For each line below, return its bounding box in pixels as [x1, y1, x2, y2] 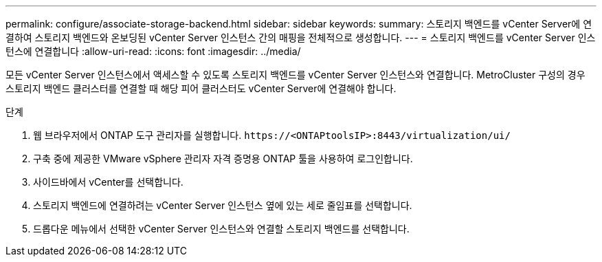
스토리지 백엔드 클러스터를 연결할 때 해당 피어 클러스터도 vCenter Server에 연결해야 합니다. [5, 83, 397, 94]
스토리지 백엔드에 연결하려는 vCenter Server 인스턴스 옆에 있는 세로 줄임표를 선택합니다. [33, 199, 412, 211]
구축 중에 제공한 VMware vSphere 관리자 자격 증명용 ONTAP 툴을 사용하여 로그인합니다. [33, 153, 413, 164]
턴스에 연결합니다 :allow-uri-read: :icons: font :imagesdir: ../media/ [5, 45, 301, 57]
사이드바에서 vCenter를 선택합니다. [33, 176, 183, 188]
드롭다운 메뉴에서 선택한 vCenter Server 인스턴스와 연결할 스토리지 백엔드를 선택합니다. [33, 223, 410, 234]
